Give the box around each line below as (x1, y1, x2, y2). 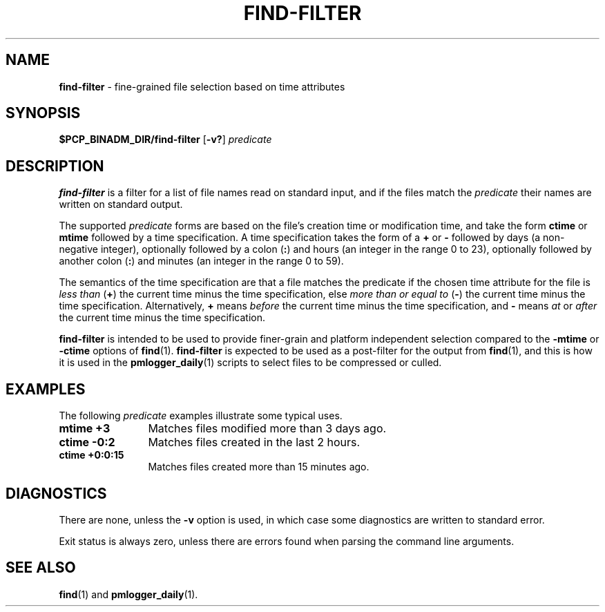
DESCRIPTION (6, 157, 104, 175)
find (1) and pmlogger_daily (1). (59, 588, 198, 600)
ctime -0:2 (59, 435, 115, 450)
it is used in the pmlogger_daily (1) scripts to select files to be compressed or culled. (59, 356, 442, 369)
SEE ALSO (6, 559, 76, 577)
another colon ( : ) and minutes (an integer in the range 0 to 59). (59, 255, 344, 267)
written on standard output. (59, 198, 183, 211)
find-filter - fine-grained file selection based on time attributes (59, 80, 345, 93)
